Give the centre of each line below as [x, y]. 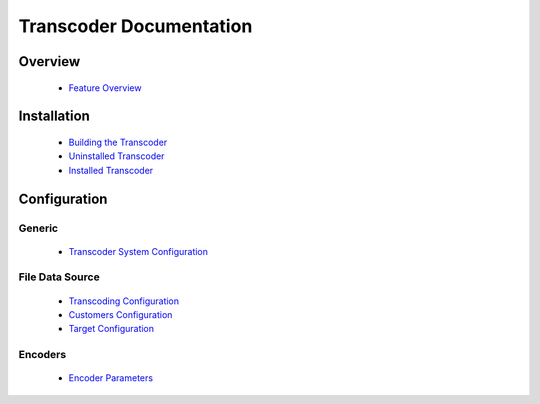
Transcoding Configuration [124, 301]
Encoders [42, 355]
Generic [38, 228]
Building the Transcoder [118, 142]
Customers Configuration [120, 315]
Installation [54, 116]
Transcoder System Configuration [138, 251]
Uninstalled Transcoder [116, 156]
